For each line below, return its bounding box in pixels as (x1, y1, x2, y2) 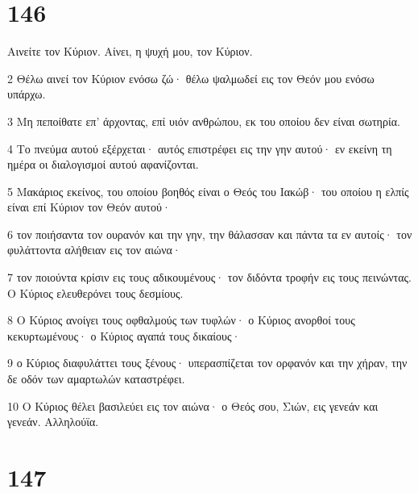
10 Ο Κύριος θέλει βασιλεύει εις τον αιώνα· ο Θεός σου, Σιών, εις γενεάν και (7, 397, 379, 414)
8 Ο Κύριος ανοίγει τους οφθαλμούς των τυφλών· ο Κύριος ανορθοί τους (7, 311, 355, 328)
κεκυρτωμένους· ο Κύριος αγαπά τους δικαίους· (7, 327, 241, 344)
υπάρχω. (7, 86, 46, 102)
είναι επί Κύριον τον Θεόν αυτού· (7, 198, 171, 215)
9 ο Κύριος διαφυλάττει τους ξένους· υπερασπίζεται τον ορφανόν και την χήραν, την (7, 354, 408, 371)
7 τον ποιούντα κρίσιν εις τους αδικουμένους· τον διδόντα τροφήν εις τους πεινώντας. (7, 269, 412, 286)
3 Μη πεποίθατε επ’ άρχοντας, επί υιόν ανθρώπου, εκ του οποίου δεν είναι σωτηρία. (7, 112, 400, 129)
